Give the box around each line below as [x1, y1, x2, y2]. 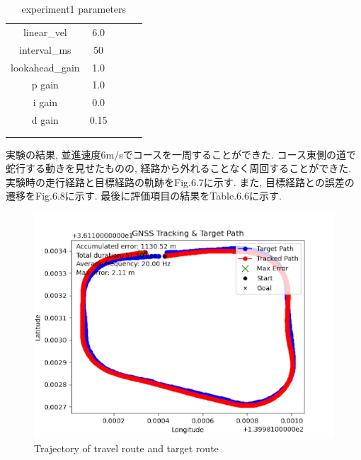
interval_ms [19, 42, 71, 57]
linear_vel [23, 24, 67, 39]
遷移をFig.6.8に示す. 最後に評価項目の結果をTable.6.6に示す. [6, 188, 282, 203]
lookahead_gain [11, 59, 80, 74]
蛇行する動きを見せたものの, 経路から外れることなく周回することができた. [6, 161, 352, 176]
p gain [31, 77, 59, 92]
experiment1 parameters [21, 1, 127, 16]
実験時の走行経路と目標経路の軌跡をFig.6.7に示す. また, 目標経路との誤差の [6, 174, 355, 189]
